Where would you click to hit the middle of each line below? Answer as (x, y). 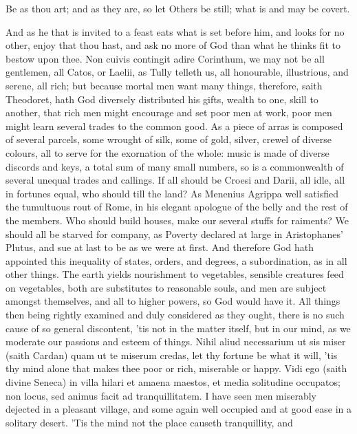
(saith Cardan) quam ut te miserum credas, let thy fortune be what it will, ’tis (172, 355)
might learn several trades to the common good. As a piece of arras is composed (174, 126)
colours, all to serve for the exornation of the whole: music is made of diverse (167, 152)
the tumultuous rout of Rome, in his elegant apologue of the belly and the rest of (177, 207)
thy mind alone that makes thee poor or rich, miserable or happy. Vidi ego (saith (176, 368)
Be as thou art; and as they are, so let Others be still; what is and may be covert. (178, 8)
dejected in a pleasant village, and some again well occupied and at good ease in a (179, 409)
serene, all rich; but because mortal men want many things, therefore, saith (164, 85)
